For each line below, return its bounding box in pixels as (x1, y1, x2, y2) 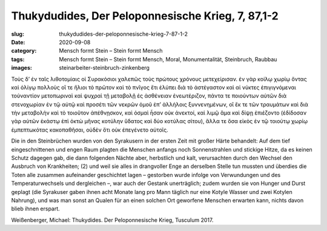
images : (11, 64, 33, 72)
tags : (11, 55, 25, 63)
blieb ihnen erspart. (11, 205, 60, 212)
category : (11, 47, 37, 55)
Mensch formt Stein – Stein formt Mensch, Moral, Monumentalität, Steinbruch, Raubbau (59, 55, 277, 63)
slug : (11, 30, 24, 38)
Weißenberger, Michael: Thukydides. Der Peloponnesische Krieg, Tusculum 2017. (11, 216, 214, 224)
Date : (11, 38, 25, 45)
